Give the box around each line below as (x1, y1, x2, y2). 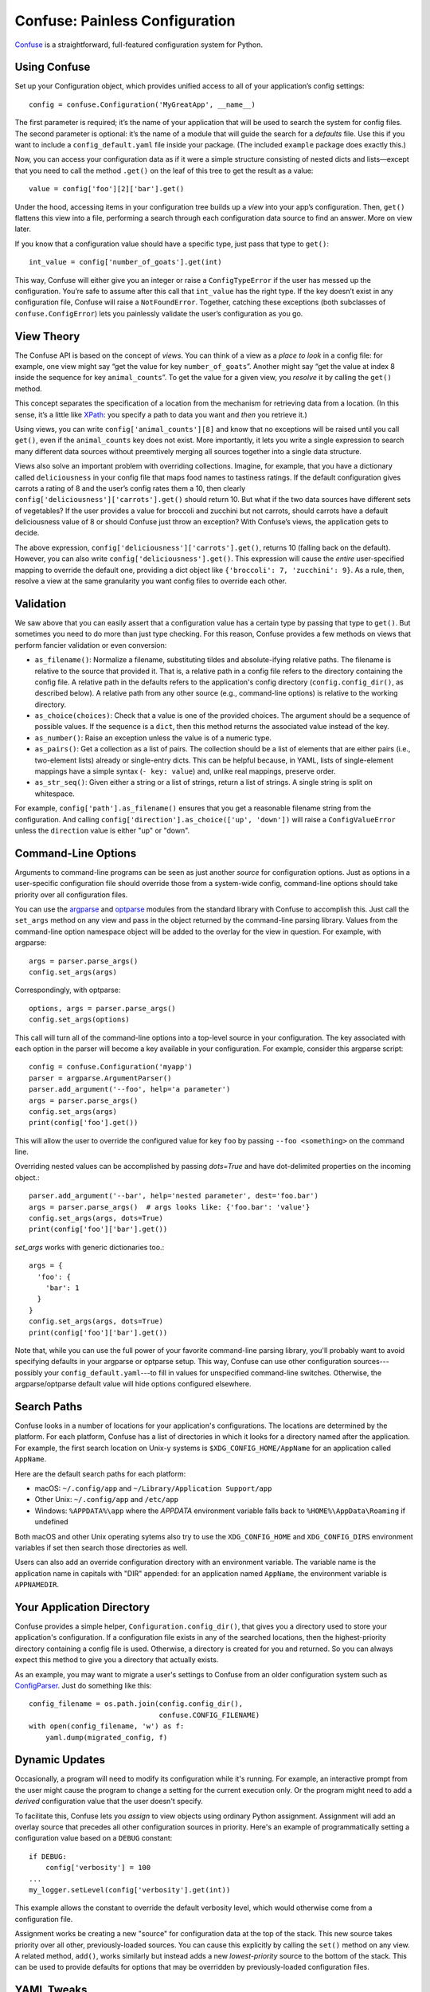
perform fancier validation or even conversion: (14, 640, 167, 649)
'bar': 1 (45, 1283, 80, 1292)
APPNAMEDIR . (14, 1580, 60, 1590)
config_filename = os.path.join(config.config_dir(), (29, 1700, 243, 1708)
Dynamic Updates (14, 1753, 106, 1767)
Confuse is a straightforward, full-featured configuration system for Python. (14, 40, 263, 49)
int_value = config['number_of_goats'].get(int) (29, 257, 222, 267)
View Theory (14, 329, 80, 343)
